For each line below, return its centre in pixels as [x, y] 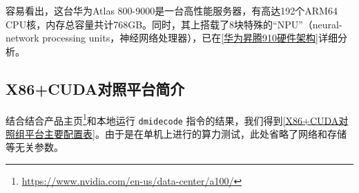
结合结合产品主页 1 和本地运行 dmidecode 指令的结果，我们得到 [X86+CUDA [172, 119]
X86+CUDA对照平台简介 [95, 88]
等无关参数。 [35, 147]
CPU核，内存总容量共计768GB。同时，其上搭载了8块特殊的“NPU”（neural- [174, 24]
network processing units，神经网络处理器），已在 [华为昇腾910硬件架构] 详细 [172, 38]
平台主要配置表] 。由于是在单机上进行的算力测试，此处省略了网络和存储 [185, 133]
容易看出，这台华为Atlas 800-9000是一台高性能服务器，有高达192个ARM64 [172, 10]
